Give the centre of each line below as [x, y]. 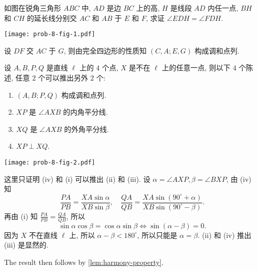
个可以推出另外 [63, 78]
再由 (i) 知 [21, 216]
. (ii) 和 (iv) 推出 [224, 235]
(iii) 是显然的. [26, 245]
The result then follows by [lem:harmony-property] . [84, 262]
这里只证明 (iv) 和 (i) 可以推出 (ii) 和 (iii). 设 [77, 179]
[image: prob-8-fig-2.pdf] [50, 162]
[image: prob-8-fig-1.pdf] [50, 34]
